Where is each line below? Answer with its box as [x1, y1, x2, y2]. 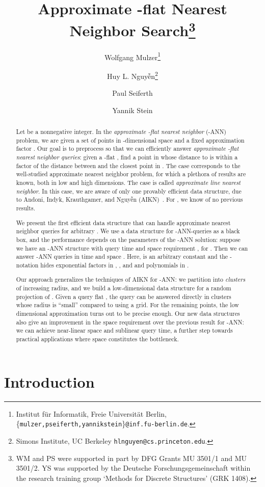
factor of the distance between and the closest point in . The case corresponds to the [16, 161, 241, 170]
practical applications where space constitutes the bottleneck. [16, 335, 179, 343]
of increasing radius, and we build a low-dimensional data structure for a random [16, 284, 231, 292]
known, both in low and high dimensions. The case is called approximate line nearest [16, 178, 241, 187]
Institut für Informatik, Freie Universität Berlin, [16, 408, 167, 419]
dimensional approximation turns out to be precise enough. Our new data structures [16, 309, 240, 318]
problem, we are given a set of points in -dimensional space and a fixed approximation [16, 136, 245, 144]
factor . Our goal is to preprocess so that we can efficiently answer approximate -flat [16, 144, 239, 153]
